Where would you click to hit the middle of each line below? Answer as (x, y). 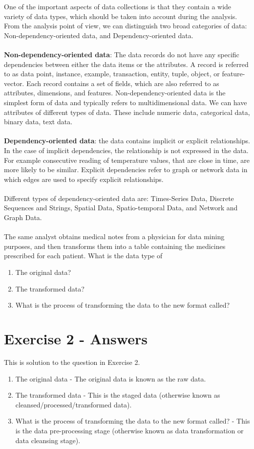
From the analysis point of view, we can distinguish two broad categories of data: (126, 26)
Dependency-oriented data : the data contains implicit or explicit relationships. (127, 141)
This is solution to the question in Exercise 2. (72, 362)
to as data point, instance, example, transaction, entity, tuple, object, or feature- (125, 74)
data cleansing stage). (48, 440)
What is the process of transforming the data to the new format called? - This (133, 421)
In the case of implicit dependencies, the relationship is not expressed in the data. (126, 150)
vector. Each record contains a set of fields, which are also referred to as (112, 83)
